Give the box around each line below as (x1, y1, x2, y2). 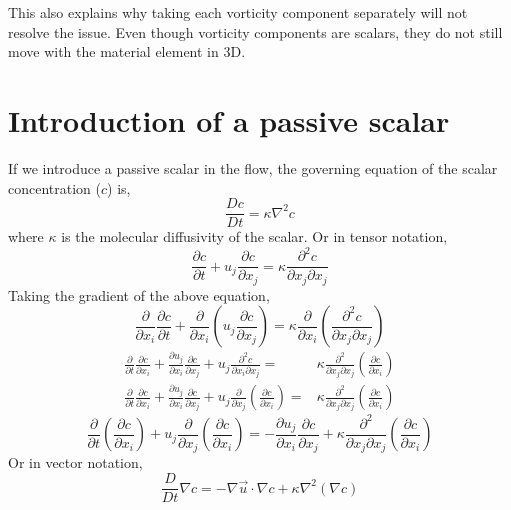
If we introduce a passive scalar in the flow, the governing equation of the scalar (8, 157, 498, 178)
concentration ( (8, 177, 101, 198)
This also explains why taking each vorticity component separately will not (8, 2, 468, 22)
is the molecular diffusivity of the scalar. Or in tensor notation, (61, 226, 448, 247)
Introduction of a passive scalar (8, 99, 450, 140)
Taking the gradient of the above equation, (8, 284, 270, 305)
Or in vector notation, (8, 452, 143, 473)
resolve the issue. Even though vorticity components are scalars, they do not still (8, 21, 503, 42)
